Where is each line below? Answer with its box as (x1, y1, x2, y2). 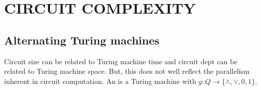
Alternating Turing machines (4, 32, 160, 48)
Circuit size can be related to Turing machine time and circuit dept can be (4, 56, 238, 66)
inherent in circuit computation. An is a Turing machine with (4, 75, 196, 86)
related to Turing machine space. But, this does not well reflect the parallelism (4, 66, 250, 76)
